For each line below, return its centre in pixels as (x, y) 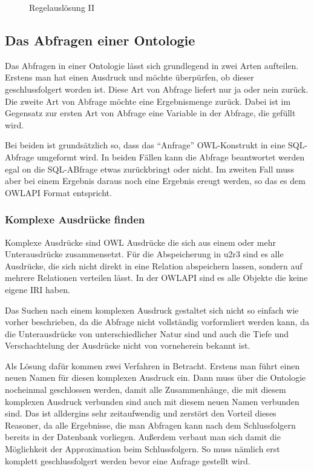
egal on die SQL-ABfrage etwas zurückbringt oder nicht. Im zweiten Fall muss (150, 169)
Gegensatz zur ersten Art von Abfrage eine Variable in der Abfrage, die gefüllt (150, 113)
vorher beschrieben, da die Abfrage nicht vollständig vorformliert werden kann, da (157, 322)
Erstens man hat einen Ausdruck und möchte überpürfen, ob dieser (129, 77)
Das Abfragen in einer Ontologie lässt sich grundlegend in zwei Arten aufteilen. (152, 65)
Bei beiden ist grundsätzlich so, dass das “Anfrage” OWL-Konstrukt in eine (145, 145)
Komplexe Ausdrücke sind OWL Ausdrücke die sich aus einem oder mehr (140, 242)
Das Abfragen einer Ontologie (100, 40)
